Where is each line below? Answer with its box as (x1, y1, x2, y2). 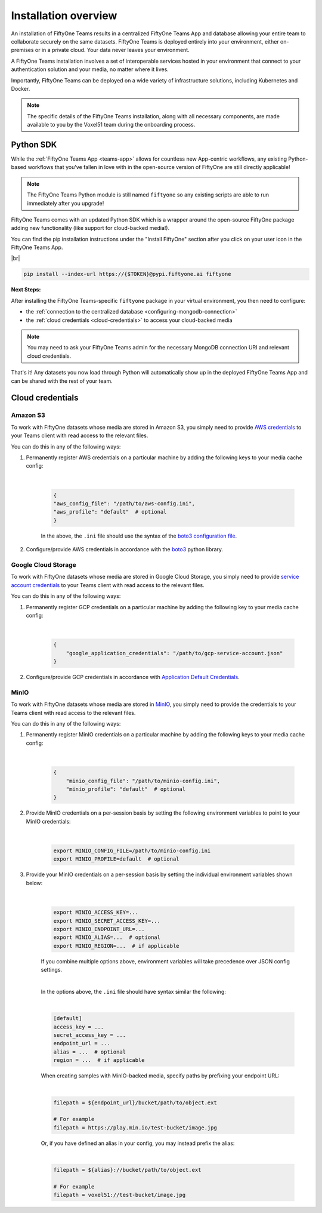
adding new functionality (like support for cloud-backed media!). (11, 225, 170, 232)
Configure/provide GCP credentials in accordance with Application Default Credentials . (26, 674, 240, 681)
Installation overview (11, 9, 117, 22)
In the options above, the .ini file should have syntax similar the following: (41, 988, 226, 995)
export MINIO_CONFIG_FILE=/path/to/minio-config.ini (53, 847, 211, 854)
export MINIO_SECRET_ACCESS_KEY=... (53, 917, 161, 924)
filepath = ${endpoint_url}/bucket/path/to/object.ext (53, 1099, 217, 1106)
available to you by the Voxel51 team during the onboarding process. (27, 121, 196, 128)
